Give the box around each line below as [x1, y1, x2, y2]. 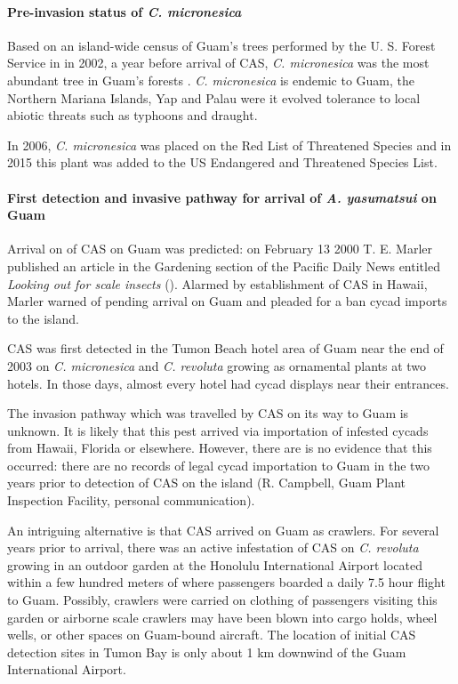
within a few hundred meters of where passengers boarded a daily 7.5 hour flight [7, 573, 446, 591]
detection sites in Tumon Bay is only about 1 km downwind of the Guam [7, 642, 406, 661]
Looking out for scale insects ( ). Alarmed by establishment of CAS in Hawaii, [7, 274, 428, 293]
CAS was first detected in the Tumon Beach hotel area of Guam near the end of [7, 339, 444, 358]
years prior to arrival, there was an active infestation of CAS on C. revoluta [7, 538, 419, 557]
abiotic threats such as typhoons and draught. [7, 106, 258, 125]
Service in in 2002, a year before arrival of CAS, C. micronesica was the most [7, 53, 430, 72]
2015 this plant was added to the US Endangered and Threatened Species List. [7, 153, 438, 172]
